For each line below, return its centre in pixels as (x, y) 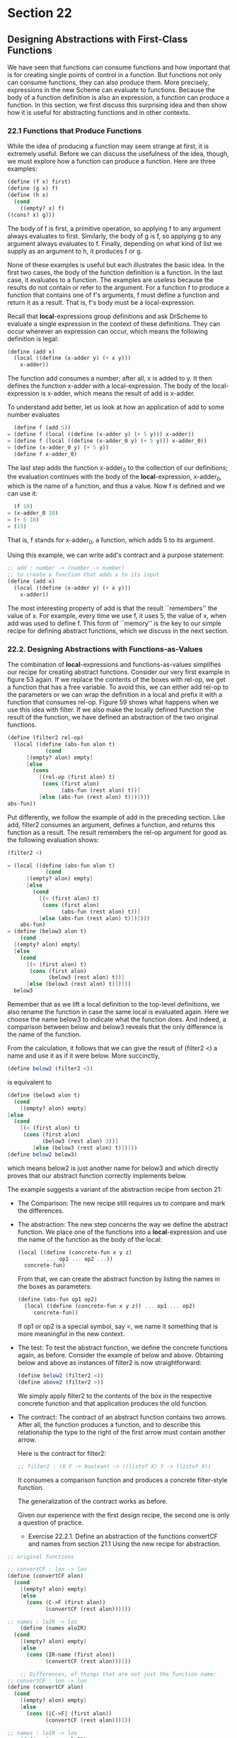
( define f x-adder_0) (46, 454)
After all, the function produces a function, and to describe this (109, 1424)
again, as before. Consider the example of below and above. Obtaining (121, 1355)
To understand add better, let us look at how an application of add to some (116, 407)
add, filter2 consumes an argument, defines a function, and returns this (111, 824)
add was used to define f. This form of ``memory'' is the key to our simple (114, 623)
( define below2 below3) (42, 1154)
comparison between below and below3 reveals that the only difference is (115, 1027)
